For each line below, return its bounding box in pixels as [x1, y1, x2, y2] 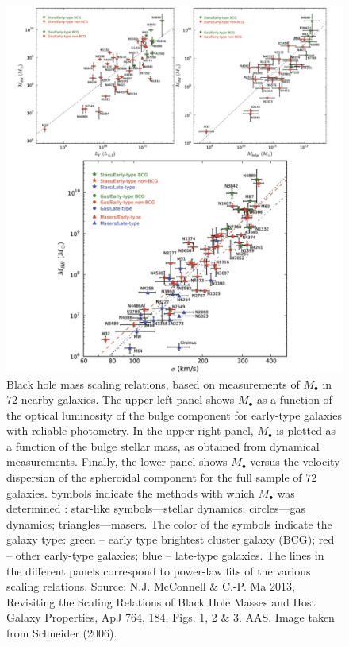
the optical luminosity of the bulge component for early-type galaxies [6, 406, 342, 423]
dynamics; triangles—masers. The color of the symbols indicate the [6, 515, 332, 532]
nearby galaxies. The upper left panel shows [21, 391, 235, 408]
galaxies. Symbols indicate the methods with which [6, 484, 255, 501]
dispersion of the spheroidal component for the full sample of [6, 469, 302, 486]
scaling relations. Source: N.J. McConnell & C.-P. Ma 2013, [6, 578, 295, 595]
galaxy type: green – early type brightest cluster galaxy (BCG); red [6, 531, 335, 548]
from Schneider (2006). [6, 625, 117, 641]
